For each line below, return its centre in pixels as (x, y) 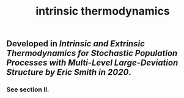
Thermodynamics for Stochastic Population (92, 53)
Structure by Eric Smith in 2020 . (69, 72)
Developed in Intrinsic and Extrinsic (75, 44)
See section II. (28, 89)
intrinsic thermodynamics (103, 11)
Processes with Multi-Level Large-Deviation (92, 63)
